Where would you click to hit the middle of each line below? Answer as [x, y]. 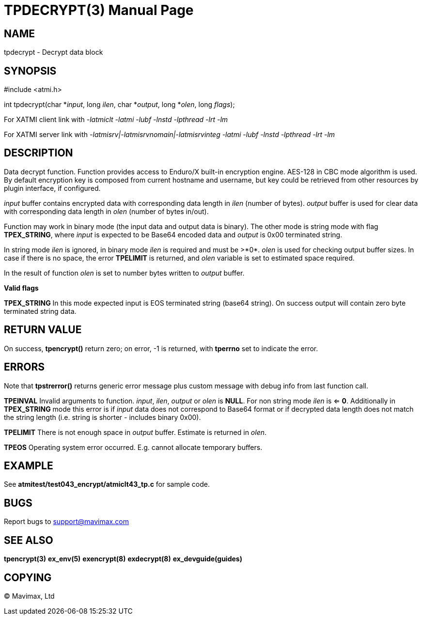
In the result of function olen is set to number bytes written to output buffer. [124, 273]
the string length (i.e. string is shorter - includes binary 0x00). [102, 417]
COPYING [28, 577]
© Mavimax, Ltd [29, 596]
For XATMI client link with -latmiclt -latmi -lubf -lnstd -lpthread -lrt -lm [116, 120]
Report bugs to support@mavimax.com [66, 522]
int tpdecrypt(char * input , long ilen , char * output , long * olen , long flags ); [119, 105]
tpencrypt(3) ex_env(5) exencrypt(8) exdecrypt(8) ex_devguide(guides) [123, 559]
